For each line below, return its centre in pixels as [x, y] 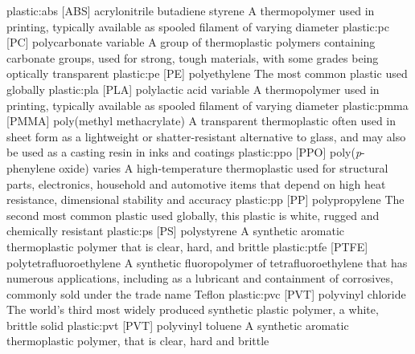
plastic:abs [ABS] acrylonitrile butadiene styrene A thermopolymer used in [191, 10]
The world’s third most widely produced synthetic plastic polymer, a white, [193, 309]
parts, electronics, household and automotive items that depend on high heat [196, 183]
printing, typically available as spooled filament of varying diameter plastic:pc [198, 26]
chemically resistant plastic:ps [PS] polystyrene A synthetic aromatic [176, 231]
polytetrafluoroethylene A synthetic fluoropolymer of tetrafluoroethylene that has [207, 262]
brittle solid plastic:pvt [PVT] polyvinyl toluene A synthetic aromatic [178, 325]
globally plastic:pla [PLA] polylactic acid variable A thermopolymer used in [193, 89]
